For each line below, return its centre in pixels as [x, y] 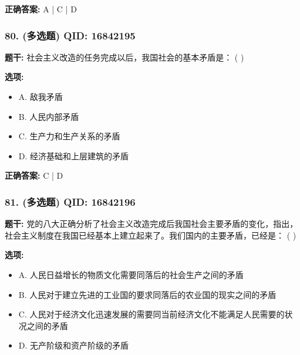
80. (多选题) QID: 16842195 [70, 35]
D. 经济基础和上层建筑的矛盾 [74, 155]
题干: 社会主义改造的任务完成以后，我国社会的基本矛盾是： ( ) [124, 57]
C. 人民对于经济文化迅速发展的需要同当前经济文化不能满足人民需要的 [151, 314]
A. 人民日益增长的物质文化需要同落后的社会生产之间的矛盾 [131, 274]
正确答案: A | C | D [41, 9]
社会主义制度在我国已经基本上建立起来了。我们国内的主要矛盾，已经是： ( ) [151, 235]
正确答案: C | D [34, 175]
